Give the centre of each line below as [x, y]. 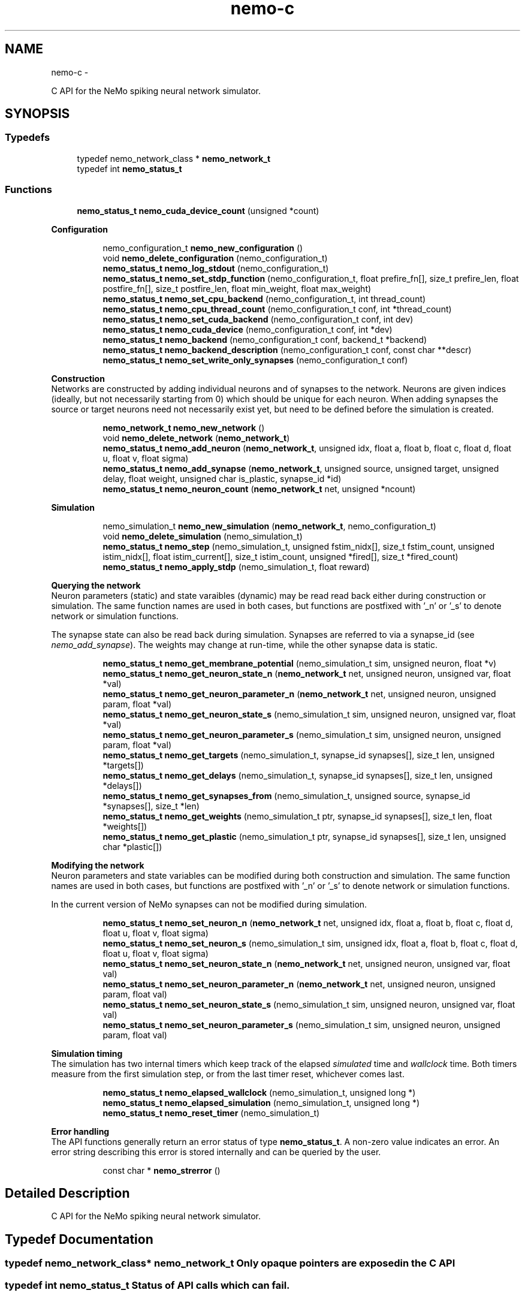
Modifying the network [98, 865]
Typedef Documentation [79, 1239]
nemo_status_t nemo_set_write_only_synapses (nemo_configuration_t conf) [255, 360]
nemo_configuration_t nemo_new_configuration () [203, 248]
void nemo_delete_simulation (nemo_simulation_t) [203, 536]
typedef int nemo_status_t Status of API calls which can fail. [147, 1285]
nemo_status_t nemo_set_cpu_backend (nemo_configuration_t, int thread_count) [264, 299]
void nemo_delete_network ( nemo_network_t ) [196, 438]
